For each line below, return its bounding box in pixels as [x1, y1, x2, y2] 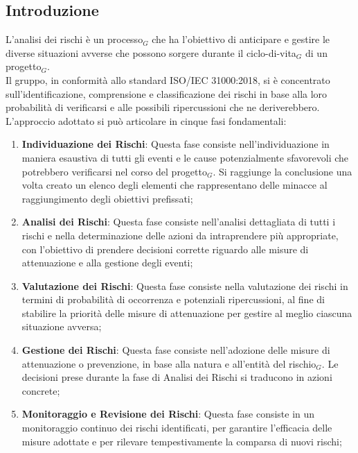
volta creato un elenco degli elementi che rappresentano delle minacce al [21, 178, 328, 192]
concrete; [21, 383, 60, 398]
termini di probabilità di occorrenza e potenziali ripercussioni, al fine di [21, 292, 325, 307]
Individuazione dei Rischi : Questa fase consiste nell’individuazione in [21, 137, 330, 151]
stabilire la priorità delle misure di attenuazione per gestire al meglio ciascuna [21, 305, 352, 320]
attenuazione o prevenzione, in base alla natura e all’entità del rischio [21, 356, 316, 370]
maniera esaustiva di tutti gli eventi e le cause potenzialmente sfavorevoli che [21, 150, 349, 164]
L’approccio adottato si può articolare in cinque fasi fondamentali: [6, 113, 287, 128]
